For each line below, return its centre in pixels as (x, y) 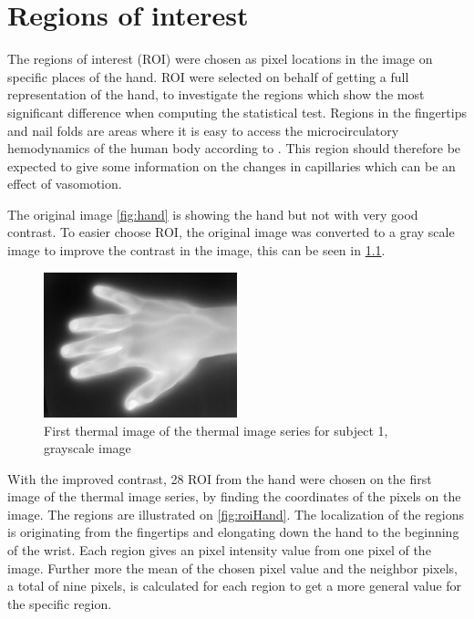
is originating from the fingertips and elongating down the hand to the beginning (233, 532)
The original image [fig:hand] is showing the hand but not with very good (213, 214)
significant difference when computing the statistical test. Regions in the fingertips (237, 112)
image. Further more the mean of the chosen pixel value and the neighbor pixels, (233, 567)
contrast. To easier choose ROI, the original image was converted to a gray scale (231, 232)
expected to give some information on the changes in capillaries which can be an (232, 165)
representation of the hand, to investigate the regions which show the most (216, 94)
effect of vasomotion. (65, 184)
